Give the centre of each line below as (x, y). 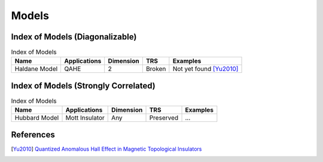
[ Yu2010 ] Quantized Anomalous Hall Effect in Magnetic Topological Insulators (106, 149)
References (33, 135)
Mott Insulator (85, 118)
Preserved (164, 118)
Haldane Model (36, 69)
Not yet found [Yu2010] (205, 69)
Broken (156, 69)
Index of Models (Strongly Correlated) (83, 86)
